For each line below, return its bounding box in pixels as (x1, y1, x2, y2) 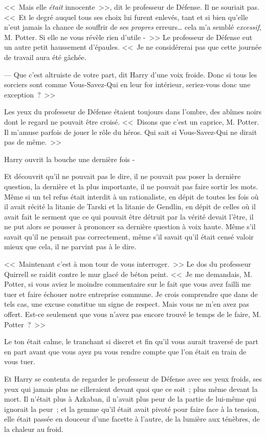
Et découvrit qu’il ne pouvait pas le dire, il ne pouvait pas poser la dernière (4, 171, 241, 182)
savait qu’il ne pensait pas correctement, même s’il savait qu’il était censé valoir (4, 231, 254, 242)
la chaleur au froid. (4, 423, 63, 434)
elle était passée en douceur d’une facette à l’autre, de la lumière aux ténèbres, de (4, 413, 260, 424)
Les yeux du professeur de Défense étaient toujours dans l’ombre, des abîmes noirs (4, 106, 262, 117)
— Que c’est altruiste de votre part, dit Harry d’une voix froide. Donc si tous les (4, 69, 257, 80)
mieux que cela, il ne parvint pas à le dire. (4, 241, 137, 252)
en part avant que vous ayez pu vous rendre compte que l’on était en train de (4, 346, 247, 356)
